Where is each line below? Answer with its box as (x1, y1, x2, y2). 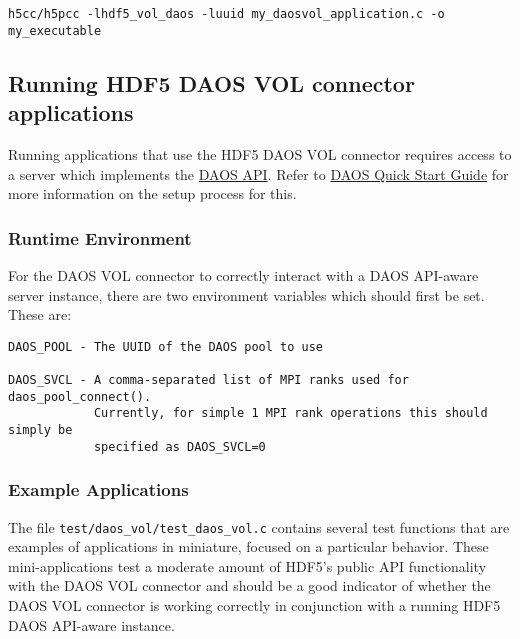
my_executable (8, 23, 102, 38)
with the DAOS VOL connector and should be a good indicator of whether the (8, 575, 491, 596)
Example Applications (8, 477, 189, 502)
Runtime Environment (8, 225, 192, 250)
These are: (8, 304, 72, 325)
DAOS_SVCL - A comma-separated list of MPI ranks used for (8, 373, 409, 387)
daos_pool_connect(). (8, 389, 152, 404)
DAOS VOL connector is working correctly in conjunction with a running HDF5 (8, 594, 501, 615)
